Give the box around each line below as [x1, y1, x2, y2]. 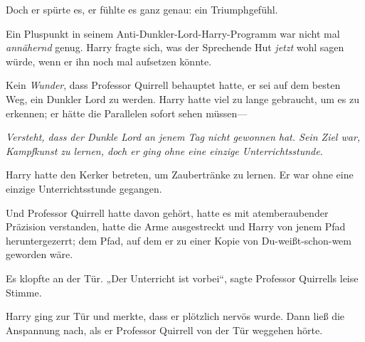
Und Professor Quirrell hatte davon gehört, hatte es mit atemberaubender [6, 205, 329, 220]
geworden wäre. [6, 247, 73, 262]
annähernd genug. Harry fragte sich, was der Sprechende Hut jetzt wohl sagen [6, 40, 344, 55]
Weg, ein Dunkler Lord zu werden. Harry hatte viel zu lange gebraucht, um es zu [6, 91, 359, 106]
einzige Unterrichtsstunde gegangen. [6, 181, 162, 196]
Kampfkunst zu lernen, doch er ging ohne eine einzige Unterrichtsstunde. [6, 143, 323, 158]
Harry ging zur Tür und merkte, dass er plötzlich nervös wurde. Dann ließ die [6, 309, 345, 324]
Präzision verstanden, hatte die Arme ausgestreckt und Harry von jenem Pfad [6, 219, 346, 234]
